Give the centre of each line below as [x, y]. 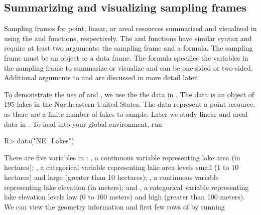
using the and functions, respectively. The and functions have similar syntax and [128, 38]
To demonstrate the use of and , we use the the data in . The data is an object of [129, 94]
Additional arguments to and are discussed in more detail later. [102, 77]
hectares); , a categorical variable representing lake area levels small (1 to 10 [121, 167]
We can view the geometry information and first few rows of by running [114, 206]
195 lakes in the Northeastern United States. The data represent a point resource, [130, 104]
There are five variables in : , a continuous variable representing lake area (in [122, 157]
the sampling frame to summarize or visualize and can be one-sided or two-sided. [128, 67]
